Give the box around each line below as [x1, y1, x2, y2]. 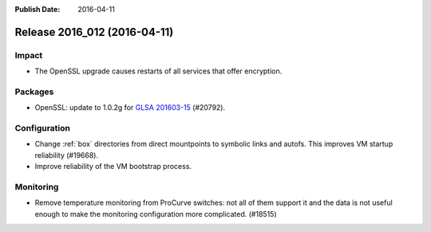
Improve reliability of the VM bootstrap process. [34, 162, 192, 171]
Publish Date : [14, 5, 61, 14]
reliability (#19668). [34, 150, 99, 159]
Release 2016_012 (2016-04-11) [14, 25, 174, 39]
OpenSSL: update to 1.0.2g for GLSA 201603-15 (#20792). [34, 103, 226, 112]
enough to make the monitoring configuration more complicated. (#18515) [34, 209, 277, 218]
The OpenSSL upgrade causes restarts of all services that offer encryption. [34, 66, 283, 76]
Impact [14, 49, 43, 61]
